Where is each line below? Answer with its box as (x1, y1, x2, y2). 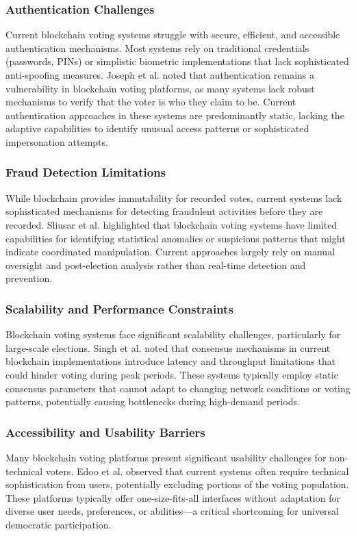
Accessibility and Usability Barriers (5, 423, 205, 440)
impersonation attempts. (5, 134, 108, 149)
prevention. (5, 271, 53, 285)
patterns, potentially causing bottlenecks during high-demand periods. (5, 394, 300, 409)
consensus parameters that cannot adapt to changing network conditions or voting (5, 381, 351, 395)
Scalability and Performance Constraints (5, 300, 233, 317)
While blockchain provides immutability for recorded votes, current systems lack (5, 190, 342, 205)
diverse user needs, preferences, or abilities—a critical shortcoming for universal (5, 504, 339, 518)
